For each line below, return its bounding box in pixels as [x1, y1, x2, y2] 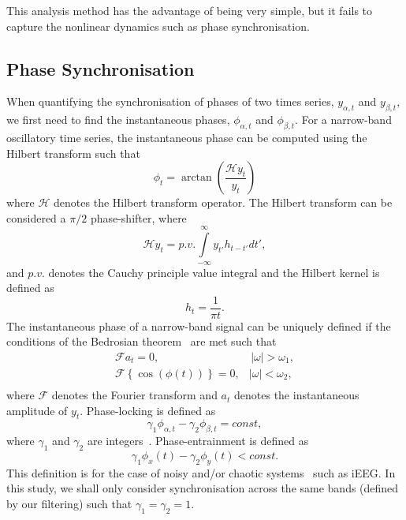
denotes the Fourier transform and [51, 387, 218, 403]
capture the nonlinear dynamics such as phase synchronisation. [6, 17, 310, 34]
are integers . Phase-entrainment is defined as [87, 432, 309, 449]
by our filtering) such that [6, 496, 132, 512]
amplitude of [6, 402, 68, 418]
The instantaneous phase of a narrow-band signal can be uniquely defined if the [6, 317, 391, 334]
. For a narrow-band [295, 111, 392, 128]
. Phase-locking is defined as [80, 402, 216, 418]
